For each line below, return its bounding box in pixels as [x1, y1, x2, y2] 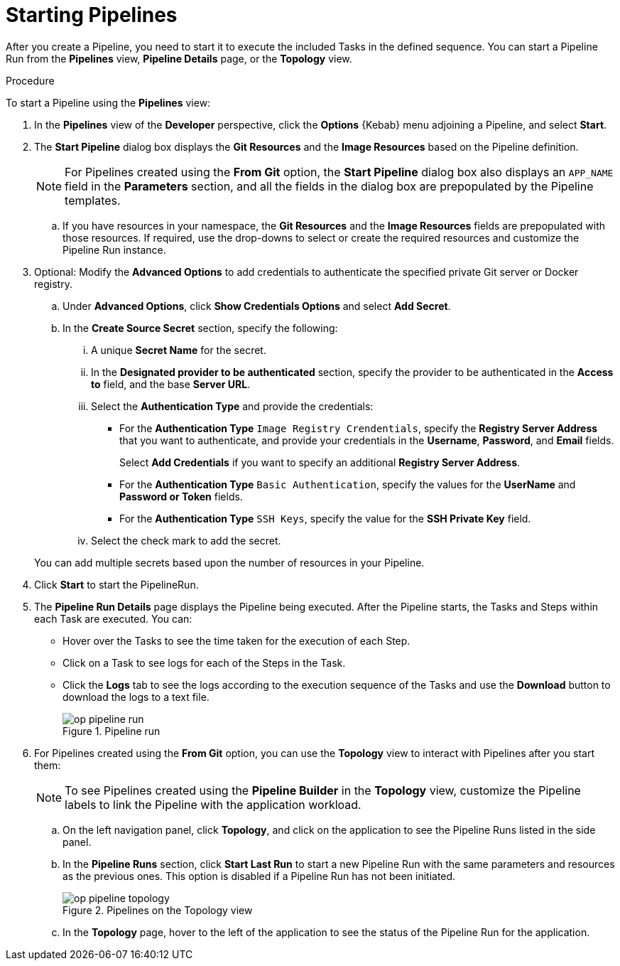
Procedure [6, 74, 55, 87]
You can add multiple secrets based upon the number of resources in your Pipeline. [34, 556, 425, 569]
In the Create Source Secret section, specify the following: [62, 321, 338, 334]
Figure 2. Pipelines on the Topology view [62, 903, 253, 916]
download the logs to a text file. [62, 690, 210, 703]
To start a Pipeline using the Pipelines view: [6, 96, 211, 109]
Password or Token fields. [119, 490, 243, 503]
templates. [65, 193, 121, 208]
